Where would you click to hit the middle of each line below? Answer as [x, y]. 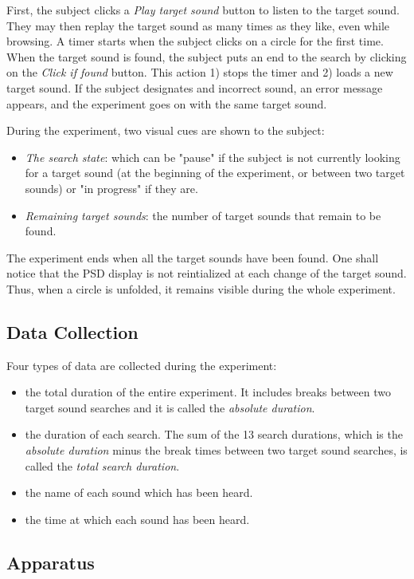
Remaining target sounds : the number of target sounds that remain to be [203, 215]
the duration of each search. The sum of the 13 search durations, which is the [214, 434]
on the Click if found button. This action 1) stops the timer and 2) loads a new [200, 72]
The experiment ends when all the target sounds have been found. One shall [193, 257]
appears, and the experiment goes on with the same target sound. [167, 103]
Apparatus [51, 562]
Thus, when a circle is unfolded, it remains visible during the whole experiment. [201, 288]
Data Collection [72, 331]
